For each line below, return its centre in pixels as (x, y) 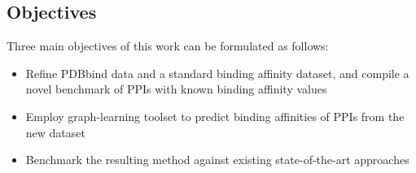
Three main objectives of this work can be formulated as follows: (168, 46)
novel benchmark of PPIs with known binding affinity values (176, 89)
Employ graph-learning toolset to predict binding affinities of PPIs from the (215, 116)
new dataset (55, 132)
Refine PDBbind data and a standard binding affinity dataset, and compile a (217, 73)
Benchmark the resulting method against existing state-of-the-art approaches (217, 160)
